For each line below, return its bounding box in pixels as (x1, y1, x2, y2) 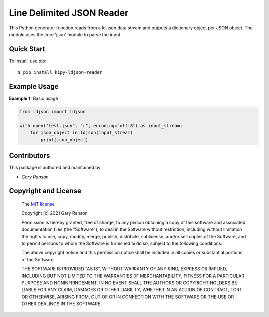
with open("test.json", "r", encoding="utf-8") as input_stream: (19, 123, 183, 128)
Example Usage (9, 82, 59, 91)
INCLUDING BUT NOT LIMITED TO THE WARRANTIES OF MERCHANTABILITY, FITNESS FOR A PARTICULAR (21, 273, 244, 279)
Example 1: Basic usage (9, 95, 58, 102)
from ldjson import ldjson (19, 109, 86, 115)
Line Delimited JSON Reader (9, 7, 129, 18)
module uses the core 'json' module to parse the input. (9, 31, 122, 37)
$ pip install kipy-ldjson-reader (18, 70, 102, 75)
